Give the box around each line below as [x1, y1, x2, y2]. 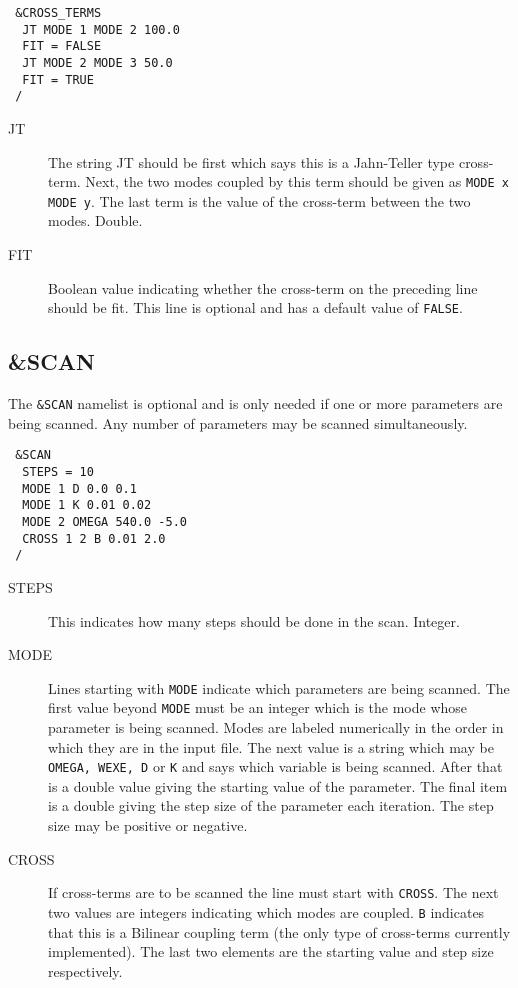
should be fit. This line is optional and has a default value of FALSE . [48, 297, 463, 318]
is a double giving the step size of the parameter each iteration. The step [48, 795, 494, 816]
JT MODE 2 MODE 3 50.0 [22, 55, 173, 70]
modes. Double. [48, 210, 143, 231]
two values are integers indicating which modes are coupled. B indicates [48, 901, 485, 922]
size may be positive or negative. [48, 815, 248, 836]
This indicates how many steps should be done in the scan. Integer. [48, 610, 460, 631]
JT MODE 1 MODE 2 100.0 [22, 22, 180, 37]
